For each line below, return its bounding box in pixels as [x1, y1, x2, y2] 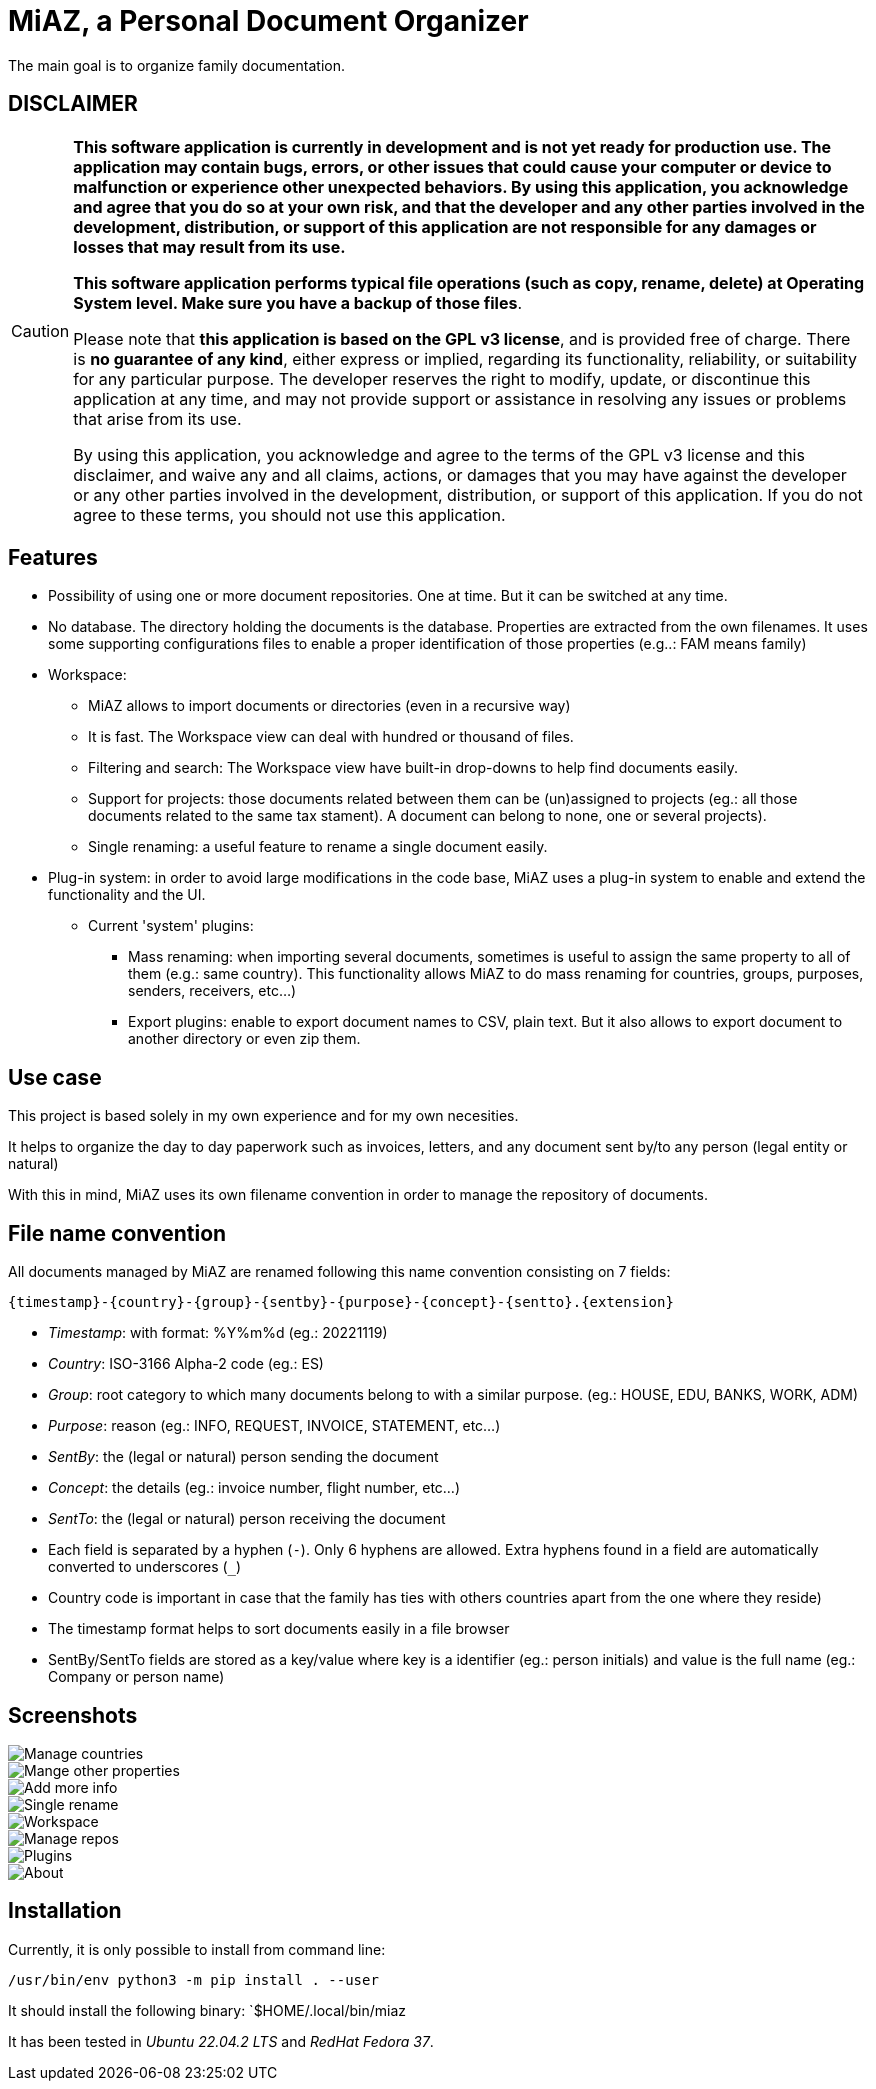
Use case [8, 1064, 102, 1090]
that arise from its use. [73, 408, 242, 429]
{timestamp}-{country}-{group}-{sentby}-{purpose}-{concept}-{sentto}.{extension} [8, 1294, 674, 1311]
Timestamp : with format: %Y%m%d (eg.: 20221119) [48, 1324, 388, 1342]
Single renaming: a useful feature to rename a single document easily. [88, 838, 548, 856]
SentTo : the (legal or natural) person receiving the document [48, 1510, 446, 1528]
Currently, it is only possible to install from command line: [8, 1940, 386, 1958]
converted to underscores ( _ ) [48, 1558, 242, 1576]
